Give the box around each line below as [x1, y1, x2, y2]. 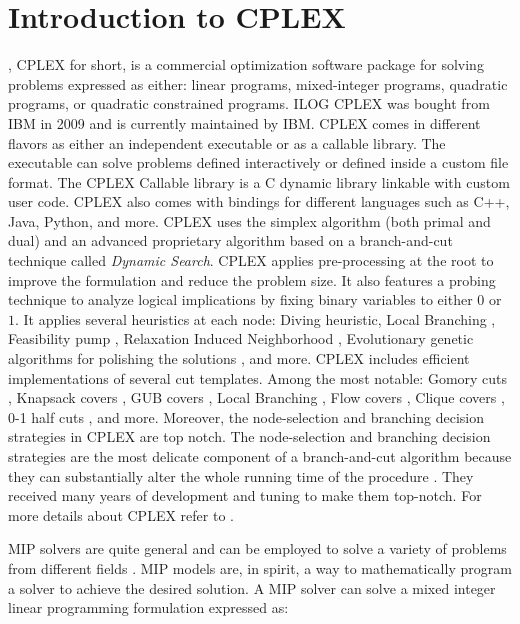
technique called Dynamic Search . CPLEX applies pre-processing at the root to [8, 250, 494, 271]
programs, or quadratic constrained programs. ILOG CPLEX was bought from [8, 93, 490, 114]
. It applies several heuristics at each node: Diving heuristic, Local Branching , [15, 308, 496, 329]
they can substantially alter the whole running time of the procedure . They [8, 465, 474, 486]
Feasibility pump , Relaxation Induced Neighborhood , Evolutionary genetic [8, 328, 474, 349]
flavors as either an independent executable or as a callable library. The [8, 132, 446, 153]
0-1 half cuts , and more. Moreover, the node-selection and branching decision [8, 406, 485, 427]
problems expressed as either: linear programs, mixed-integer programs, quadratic [8, 73, 508, 94]
